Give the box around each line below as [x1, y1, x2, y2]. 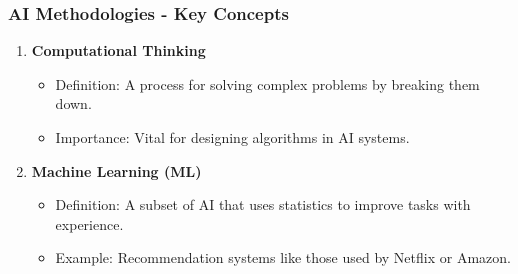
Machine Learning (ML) [31, 160, 202, 181]
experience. [55, 213, 124, 234]
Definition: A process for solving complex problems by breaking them [55, 73, 480, 94]
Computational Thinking [31, 40, 206, 61]
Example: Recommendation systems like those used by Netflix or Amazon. [55, 247, 511, 268]
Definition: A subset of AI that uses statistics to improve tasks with [55, 194, 471, 215]
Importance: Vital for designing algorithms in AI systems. [55, 127, 410, 147]
